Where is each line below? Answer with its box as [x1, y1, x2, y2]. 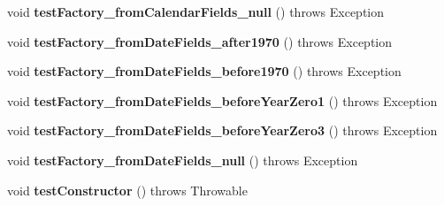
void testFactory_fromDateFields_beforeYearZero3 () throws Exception [7, 121, 438, 140]
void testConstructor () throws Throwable [7, 180, 248, 199]
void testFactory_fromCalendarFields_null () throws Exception [7, 3, 385, 20]
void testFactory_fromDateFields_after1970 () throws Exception [7, 32, 393, 50]
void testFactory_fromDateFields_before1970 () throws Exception [7, 62, 402, 80]
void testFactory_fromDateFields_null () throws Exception [7, 150, 358, 169]
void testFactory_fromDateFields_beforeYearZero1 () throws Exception [7, 91, 438, 110]
